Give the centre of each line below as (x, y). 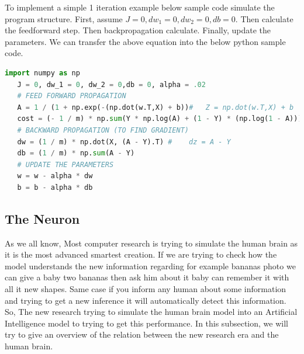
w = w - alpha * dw (55, 176)
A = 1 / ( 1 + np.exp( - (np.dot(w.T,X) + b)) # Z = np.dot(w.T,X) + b (156, 107)
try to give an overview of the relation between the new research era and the (142, 334)
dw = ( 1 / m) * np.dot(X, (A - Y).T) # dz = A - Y (124, 142)
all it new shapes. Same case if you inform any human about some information (146, 289)
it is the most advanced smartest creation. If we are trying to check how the (141, 254)
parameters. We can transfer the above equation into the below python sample (145, 41)
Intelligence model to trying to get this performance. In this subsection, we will (146, 323)
